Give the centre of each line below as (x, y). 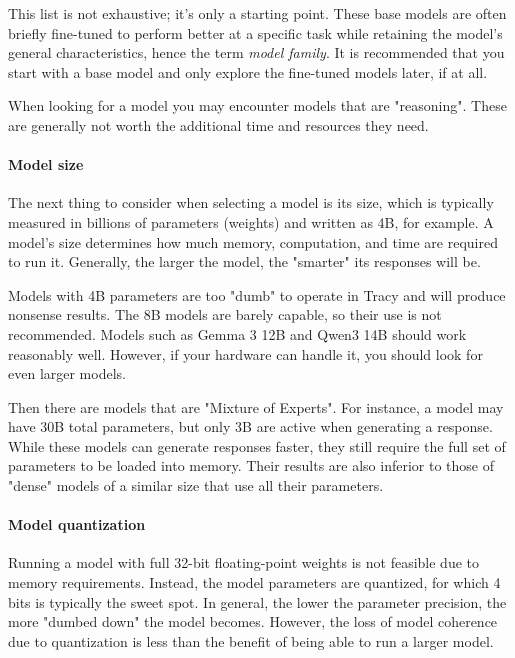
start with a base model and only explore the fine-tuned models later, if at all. (248, 71)
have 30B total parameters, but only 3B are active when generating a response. (250, 426)
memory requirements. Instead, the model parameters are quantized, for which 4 (254, 582)
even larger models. (67, 373)
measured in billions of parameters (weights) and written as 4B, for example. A (251, 221)
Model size (46, 164)
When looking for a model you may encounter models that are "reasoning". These (257, 105)
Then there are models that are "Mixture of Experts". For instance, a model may (256, 406)
